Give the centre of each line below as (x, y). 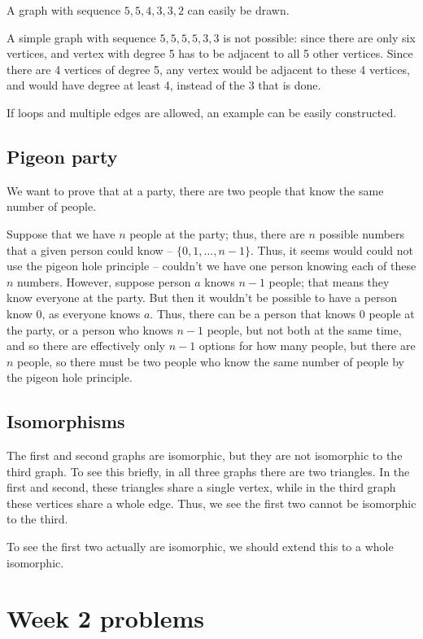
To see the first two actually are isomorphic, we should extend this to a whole (200, 547)
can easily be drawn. (238, 10)
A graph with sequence (64, 10)
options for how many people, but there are (307, 346)
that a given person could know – (90, 249)
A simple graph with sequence (81, 37)
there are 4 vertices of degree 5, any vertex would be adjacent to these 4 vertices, (208, 69)
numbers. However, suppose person (104, 281)
